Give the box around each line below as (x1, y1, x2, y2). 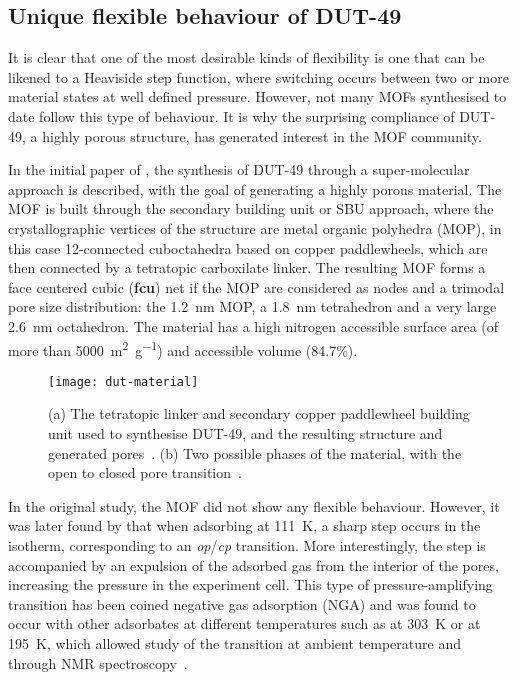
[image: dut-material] (48, 374, 199, 389)
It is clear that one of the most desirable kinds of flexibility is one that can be (8, 47, 485, 68)
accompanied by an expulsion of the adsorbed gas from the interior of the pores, (8, 554, 499, 575)
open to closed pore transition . (48, 462, 242, 483)
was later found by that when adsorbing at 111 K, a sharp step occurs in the (8, 515, 481, 536)
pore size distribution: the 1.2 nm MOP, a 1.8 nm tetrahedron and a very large (8, 296, 497, 317)
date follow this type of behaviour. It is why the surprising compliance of (8, 105, 455, 126)
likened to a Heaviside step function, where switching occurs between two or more (8, 66, 509, 87)
